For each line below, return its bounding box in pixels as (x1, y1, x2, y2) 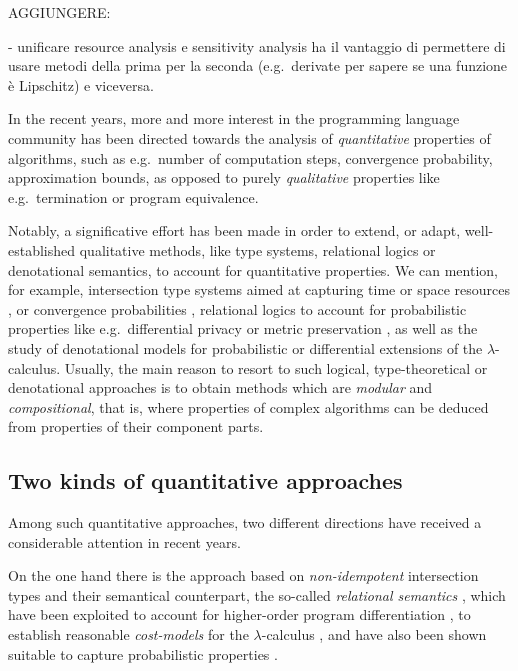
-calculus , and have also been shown (261, 624, 487, 645)
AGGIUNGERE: (8, 2, 111, 22)
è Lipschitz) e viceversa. (8, 74, 154, 95)
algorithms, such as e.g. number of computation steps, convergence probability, (8, 147, 493, 168)
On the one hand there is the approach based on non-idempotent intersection (8, 565, 479, 586)
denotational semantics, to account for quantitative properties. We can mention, (8, 259, 498, 280)
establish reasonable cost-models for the (8, 624, 249, 645)
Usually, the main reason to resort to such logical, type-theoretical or (64, 357, 488, 378)
